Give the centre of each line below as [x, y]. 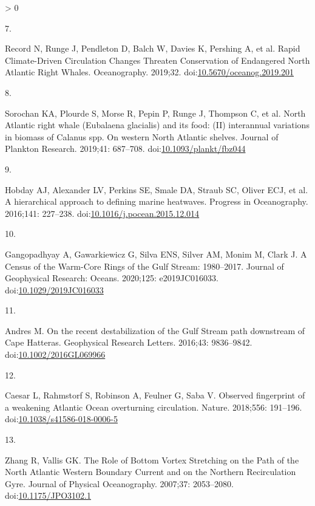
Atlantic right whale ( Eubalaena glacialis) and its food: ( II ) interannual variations [157, 125]
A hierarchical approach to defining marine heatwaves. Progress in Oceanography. [157, 201]
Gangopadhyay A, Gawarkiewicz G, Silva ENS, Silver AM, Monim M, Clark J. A [156, 254]
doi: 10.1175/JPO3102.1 [48, 495]
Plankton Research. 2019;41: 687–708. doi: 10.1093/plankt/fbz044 [125, 149]
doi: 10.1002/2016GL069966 [55, 354]
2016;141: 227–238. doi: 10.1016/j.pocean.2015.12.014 [102, 213]
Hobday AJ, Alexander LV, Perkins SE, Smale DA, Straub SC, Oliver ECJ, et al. [157, 189]
